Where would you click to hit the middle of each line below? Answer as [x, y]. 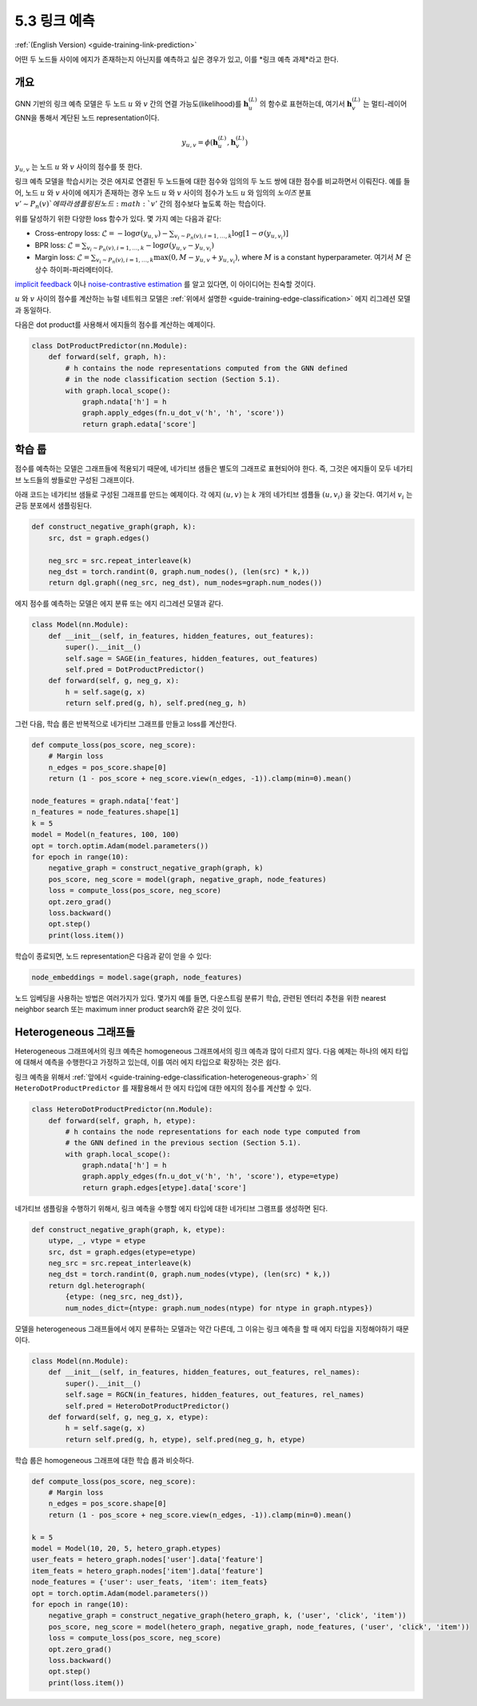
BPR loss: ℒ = [58, 245]
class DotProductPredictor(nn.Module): [109, 346]
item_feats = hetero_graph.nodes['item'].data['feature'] [147, 1570]
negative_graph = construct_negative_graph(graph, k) [156, 868]
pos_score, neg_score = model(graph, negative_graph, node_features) [187, 879]
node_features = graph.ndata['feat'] [105, 801]
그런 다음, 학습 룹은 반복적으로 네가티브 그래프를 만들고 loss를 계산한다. [126, 724]
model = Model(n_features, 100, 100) [105, 835]
